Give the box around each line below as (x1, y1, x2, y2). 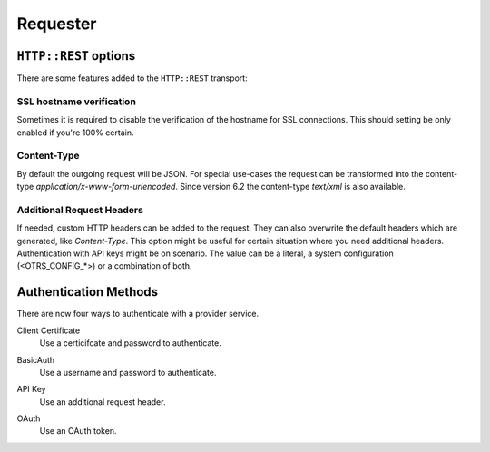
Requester (16, 14, 97, 34)
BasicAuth (16, 354, 55, 365)
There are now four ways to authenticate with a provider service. (16, 309, 259, 319)
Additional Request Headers (16, 203, 144, 216)
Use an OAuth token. (39, 426, 117, 437)
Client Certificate (16, 325, 81, 336)
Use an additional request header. (39, 396, 166, 408)
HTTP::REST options (16, 48, 136, 64)
